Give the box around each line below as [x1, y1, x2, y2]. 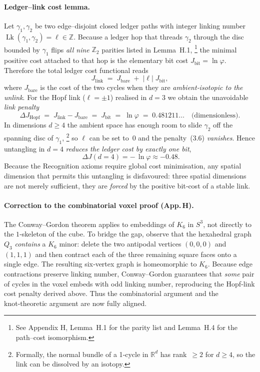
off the [213, 119, 233, 130]
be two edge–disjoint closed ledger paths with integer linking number [34, 20, 246, 30]
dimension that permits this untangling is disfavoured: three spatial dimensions [4, 170, 246, 180]
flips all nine [51, 44, 89, 54]
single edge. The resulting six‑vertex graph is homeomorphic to [4, 258, 197, 269]
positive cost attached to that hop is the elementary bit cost [4, 55, 188, 65]
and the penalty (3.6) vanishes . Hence [138, 132, 255, 142]
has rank [160, 348, 187, 359]
